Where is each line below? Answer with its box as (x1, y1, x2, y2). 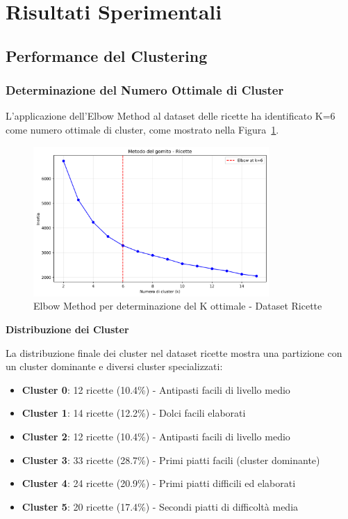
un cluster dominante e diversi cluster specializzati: (6, 359, 223, 374)
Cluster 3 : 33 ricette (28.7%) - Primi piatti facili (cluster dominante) (22, 452, 320, 467)
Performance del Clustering (6, 45, 208, 66)
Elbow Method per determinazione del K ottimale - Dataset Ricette (33, 298, 322, 313)
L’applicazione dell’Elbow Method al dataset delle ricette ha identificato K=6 (6, 109, 335, 123)
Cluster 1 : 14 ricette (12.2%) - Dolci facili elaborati (22, 406, 246, 420)
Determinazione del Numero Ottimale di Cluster (6, 81, 284, 99)
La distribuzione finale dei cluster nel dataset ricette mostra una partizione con (6, 345, 342, 360)
